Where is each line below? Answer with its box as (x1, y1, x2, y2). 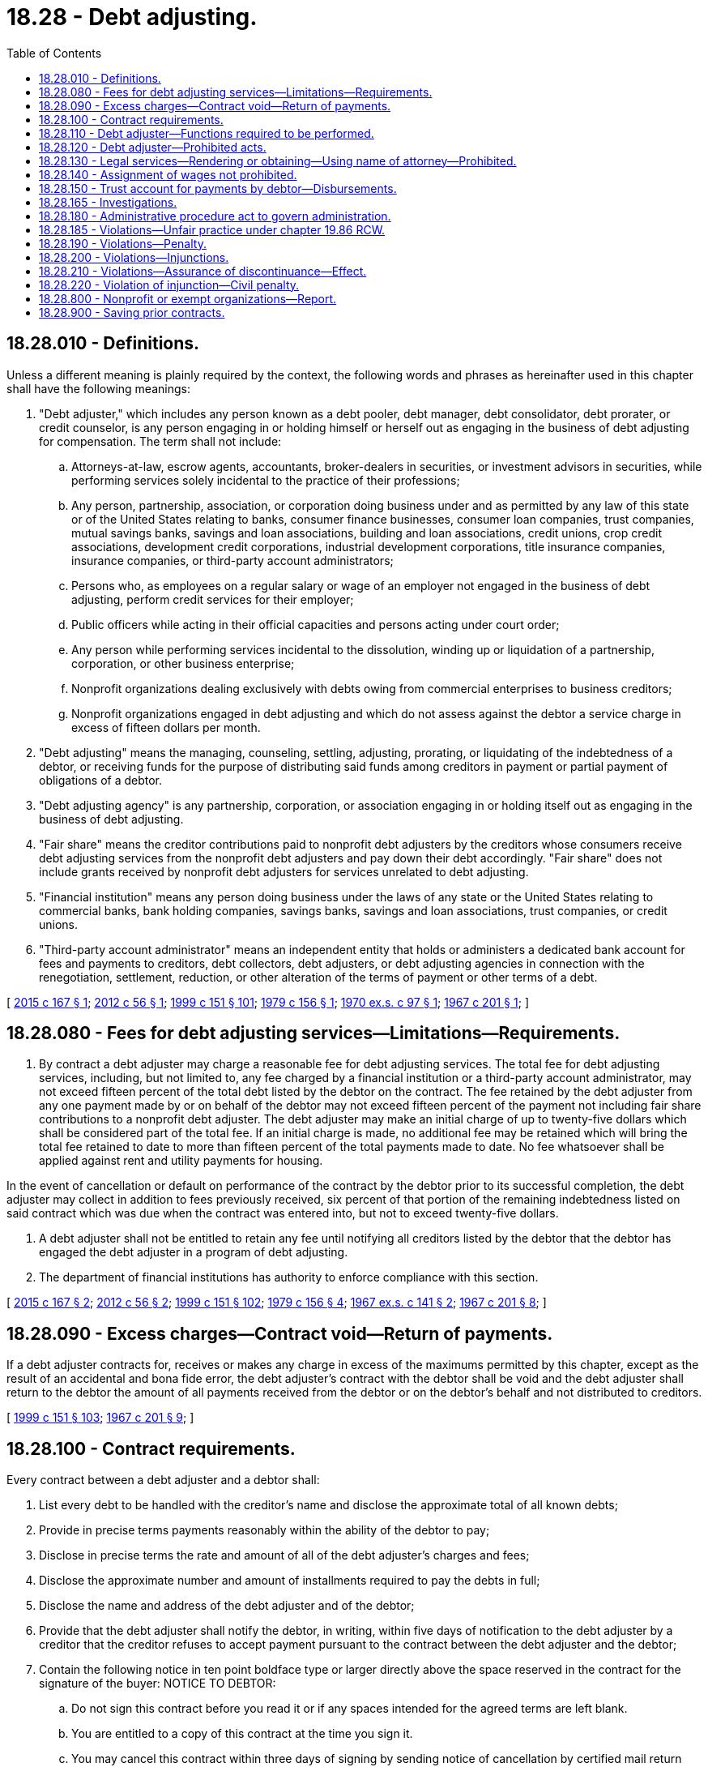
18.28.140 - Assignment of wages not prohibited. (39, 167, 297, 182)
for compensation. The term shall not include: (39, 434, 282, 448)
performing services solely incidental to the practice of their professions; (71, 473, 460, 487)
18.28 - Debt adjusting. (6, 3, 258, 31)
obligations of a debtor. (39, 772, 163, 787)
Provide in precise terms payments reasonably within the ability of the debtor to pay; (39, 1523, 490, 1538)
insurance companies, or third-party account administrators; (71, 553, 394, 567)
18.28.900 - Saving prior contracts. (39, 305, 225, 319)
